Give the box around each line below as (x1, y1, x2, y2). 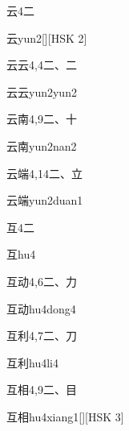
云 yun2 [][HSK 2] (6, 29, 87, 46)
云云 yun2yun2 (6, 83, 77, 100)
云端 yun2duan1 (6, 192, 83, 209)
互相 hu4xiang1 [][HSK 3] (6, 408, 124, 425)
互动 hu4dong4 (6, 300, 76, 317)
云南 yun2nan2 (6, 137, 77, 154)
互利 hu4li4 (6, 354, 58, 371)
